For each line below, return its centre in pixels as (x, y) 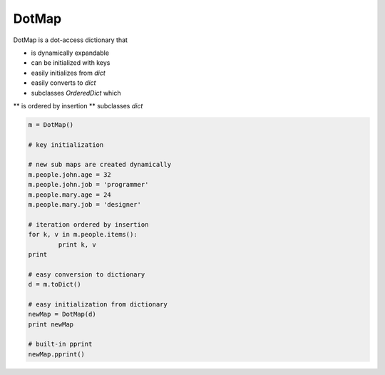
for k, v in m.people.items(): (83, 235)
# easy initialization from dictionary (98, 304)
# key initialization (66, 145)
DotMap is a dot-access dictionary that (71, 40)
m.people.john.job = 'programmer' (88, 185)
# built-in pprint (60, 344)
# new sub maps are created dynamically (99, 165)
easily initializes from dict (68, 73)
